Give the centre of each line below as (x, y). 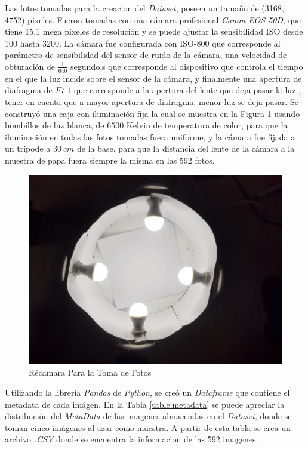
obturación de (30, 66)
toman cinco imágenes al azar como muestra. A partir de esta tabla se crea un (148, 427)
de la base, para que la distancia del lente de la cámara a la (186, 148)
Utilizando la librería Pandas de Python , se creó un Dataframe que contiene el (147, 392)
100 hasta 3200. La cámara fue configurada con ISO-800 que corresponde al (143, 43)
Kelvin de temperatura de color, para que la (207, 125)
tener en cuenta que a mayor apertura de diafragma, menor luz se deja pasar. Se (152, 101)
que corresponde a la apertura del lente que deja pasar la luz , (187, 90)
